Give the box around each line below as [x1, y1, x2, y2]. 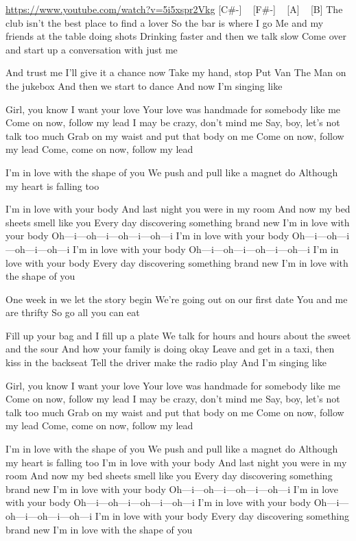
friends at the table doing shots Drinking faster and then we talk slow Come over [5, 29, 346, 43]
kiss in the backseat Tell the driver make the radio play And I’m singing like [5, 355, 327, 370]
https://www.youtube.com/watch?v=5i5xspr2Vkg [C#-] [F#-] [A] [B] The [5, 2, 343, 16]
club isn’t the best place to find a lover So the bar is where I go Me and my [5, 15, 324, 29]
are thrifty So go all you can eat [5, 305, 140, 320]
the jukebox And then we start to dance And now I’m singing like [5, 78, 283, 93]
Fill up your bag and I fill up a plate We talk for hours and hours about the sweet [5, 328, 351, 342]
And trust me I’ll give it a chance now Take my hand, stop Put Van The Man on [5, 65, 346, 80]
